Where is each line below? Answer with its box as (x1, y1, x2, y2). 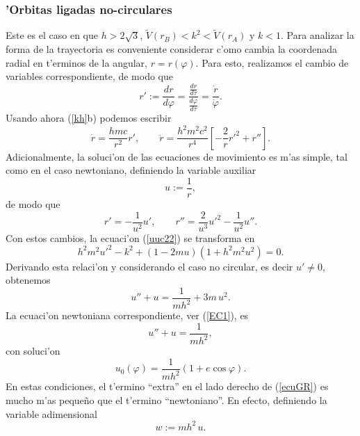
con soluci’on (6, 344, 60, 358)
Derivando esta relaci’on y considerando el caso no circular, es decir (6, 259, 293, 273)
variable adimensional (6, 406, 97, 421)
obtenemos (6, 273, 51, 287)
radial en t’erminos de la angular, (6, 55, 147, 70)
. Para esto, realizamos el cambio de (195, 55, 349, 70)
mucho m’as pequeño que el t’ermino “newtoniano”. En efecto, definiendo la (6, 392, 327, 407)
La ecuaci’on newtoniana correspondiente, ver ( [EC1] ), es (6, 308, 249, 323)
